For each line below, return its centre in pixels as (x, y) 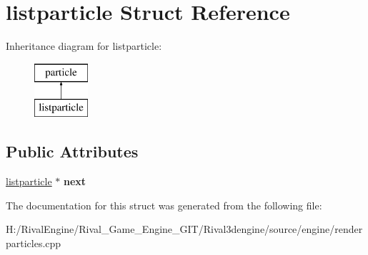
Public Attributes (72, 151)
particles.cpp (34, 243)
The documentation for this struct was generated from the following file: (164, 205)
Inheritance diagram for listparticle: (84, 46)
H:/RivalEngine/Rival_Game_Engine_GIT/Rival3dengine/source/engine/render (184, 229)
